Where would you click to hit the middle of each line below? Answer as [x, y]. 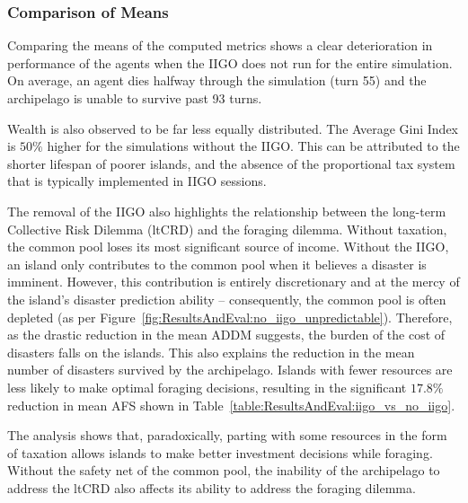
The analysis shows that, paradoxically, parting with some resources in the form [227, 435]
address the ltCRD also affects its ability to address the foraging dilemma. [212, 487]
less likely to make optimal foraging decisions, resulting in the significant [207, 387]
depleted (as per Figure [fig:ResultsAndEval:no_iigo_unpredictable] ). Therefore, [230, 317]
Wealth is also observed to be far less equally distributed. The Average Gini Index [233, 128]
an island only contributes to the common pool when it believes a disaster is [217, 264]
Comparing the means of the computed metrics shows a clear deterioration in [220, 45]
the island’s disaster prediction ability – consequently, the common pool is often [227, 299]
